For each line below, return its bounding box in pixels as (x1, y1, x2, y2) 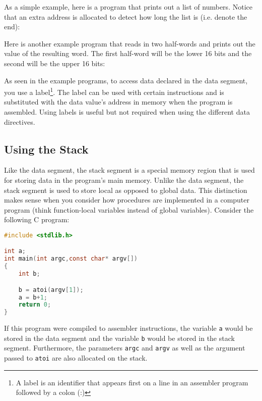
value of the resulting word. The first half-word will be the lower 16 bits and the (4, 48, 252, 59)
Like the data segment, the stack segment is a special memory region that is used (4, 165, 255, 175)
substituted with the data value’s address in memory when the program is (4, 96, 233, 107)
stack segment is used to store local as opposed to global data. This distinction (4, 184, 247, 195)
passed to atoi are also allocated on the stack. (4, 353, 148, 363)
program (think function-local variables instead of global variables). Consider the (4, 204, 254, 215)
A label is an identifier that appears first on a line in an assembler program (16, 377, 248, 387)
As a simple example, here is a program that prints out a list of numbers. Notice (4, 2, 252, 12)
